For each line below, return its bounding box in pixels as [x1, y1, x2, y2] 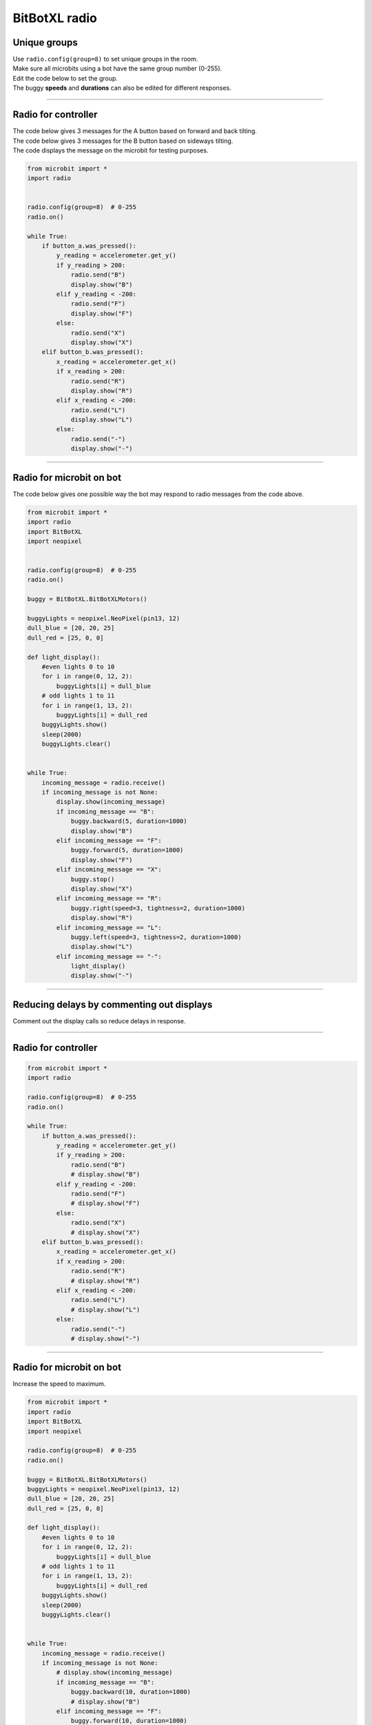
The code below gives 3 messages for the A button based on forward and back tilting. [12, 127, 258, 135]
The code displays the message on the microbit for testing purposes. [12, 146, 209, 155]
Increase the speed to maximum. [12, 1380, 106, 1388]
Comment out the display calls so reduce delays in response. [12, 1016, 186, 1025]
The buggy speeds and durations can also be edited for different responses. [12, 83, 231, 92]
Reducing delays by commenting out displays [12, 998, 213, 1010]
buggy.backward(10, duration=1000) [70, 1688, 191, 1696]
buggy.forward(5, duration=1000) [70, 846, 184, 854]
